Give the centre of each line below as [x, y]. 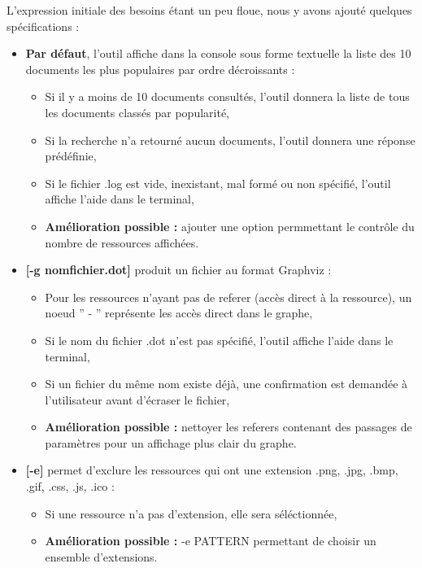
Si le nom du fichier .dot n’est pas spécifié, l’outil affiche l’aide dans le [219, 340]
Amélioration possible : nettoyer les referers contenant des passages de [228, 427]
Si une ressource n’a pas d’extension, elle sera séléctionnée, [191, 513]
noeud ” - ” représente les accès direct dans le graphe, [179, 313]
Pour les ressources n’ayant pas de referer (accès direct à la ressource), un [228, 297]
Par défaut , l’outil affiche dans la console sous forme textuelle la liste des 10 [218, 53]
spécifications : [43, 26]
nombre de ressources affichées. [122, 242]
